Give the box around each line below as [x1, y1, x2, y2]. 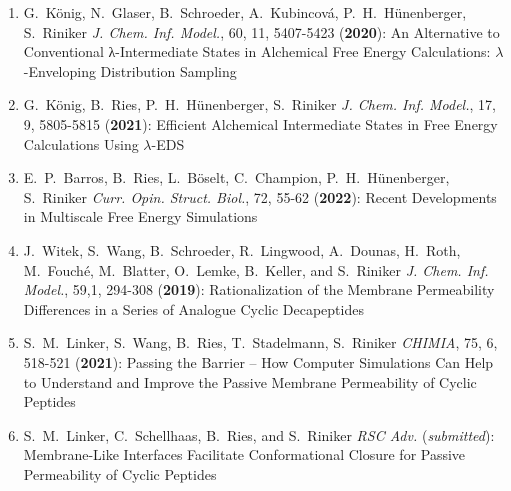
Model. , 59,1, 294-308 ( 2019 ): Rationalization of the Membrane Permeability [23, 279, 495, 300]
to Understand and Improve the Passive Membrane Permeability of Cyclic [23, 371, 477, 392]
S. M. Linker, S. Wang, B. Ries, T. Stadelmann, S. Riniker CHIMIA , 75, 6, [23, 332, 498, 353]
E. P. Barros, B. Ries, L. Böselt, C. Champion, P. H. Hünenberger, [23, 167, 450, 188]
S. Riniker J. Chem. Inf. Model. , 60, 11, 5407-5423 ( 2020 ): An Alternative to [23, 21, 500, 42]
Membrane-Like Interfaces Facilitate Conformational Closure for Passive [23, 444, 466, 465]
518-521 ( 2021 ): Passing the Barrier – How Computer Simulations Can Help [23, 351, 494, 372]
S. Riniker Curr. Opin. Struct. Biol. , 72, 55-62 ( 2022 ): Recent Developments [23, 186, 497, 207]
